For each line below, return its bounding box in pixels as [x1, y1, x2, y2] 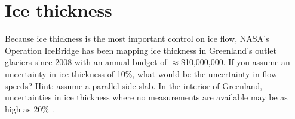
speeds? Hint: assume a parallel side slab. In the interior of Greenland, [5, 79, 263, 91]
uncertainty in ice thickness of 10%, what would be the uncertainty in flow [5, 67, 278, 80]
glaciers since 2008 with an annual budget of [5, 56, 167, 68]
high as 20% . [5, 102, 54, 115]
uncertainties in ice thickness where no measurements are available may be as [5, 91, 288, 103]
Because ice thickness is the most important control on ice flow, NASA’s [5, 32, 269, 45]
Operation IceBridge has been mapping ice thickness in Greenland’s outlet [5, 44, 276, 56]
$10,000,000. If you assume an [180, 56, 290, 68]
